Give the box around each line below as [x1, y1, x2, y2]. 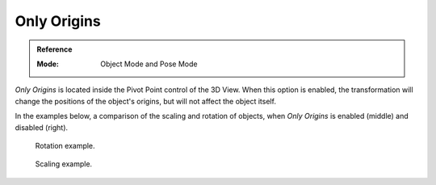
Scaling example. [35, 159, 93, 169]
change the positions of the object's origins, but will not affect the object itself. [15, 96, 276, 106]
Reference [36, 44, 73, 54]
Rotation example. [35, 141, 96, 150]
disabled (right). [15, 122, 69, 132]
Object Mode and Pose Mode [100, 59, 198, 69]
